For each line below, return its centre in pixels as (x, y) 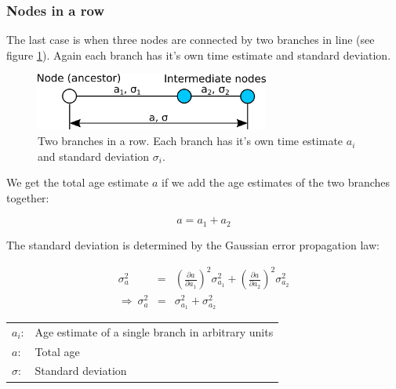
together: (28, 197)
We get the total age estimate (78, 182)
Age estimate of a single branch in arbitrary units (154, 331)
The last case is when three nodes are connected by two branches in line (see (191, 40)
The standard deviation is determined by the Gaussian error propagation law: (193, 244)
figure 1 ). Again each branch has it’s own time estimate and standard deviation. (199, 55)
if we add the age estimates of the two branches (276, 182)
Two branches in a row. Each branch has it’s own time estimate (191, 141)
